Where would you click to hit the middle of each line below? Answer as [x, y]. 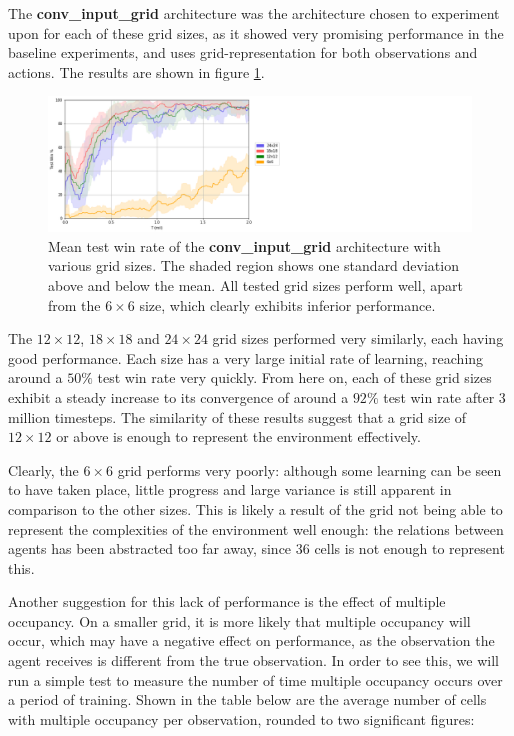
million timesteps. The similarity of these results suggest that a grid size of [237, 416]
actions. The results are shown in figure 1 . [136, 71]
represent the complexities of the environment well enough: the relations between [256, 528]
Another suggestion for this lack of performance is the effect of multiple [227, 601]
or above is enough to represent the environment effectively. [238, 436]
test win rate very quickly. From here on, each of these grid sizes [294, 377]
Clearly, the [43, 469]
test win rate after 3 [444, 396]
